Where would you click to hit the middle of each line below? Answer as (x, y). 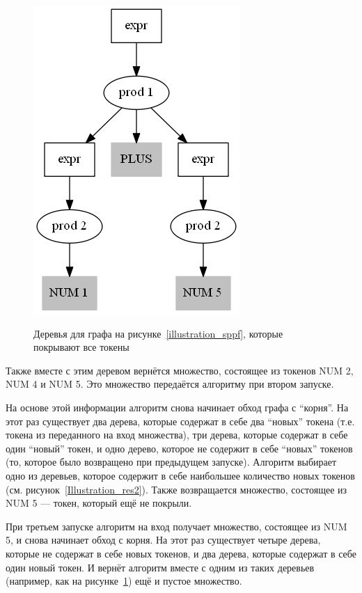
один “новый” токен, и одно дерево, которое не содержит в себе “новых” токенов (179, 448)
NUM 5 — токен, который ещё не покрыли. (99, 503)
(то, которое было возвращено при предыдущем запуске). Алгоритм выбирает (171, 462)
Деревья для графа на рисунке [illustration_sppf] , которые (158, 333)
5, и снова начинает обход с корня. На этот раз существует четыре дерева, (163, 540)
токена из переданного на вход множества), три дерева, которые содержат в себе (177, 435)
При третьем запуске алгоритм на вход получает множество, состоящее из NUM (176, 526)
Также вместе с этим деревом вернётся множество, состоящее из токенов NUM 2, (180, 370)
